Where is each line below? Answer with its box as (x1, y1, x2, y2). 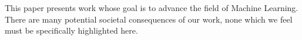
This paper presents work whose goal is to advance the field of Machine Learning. (5, 2, 298, 13)
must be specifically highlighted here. (5, 24, 138, 37)
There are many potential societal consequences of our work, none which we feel (5, 13, 293, 25)
